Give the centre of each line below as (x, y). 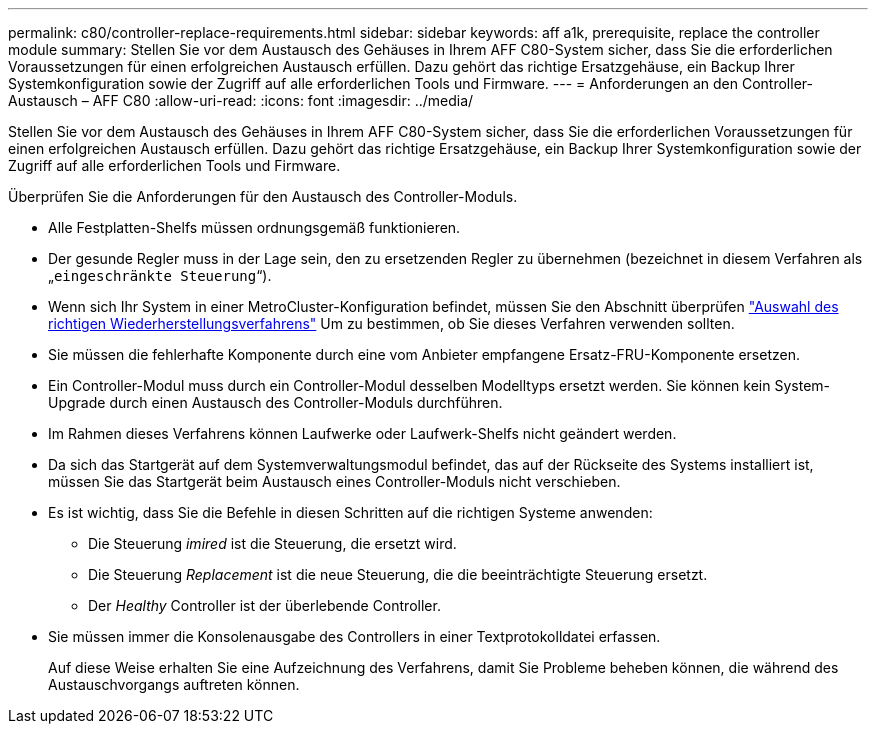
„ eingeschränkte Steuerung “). (160, 275)
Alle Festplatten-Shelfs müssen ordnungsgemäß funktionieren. (254, 227)
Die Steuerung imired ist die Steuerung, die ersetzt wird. (272, 543)
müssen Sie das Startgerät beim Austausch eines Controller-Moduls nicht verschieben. (334, 481)
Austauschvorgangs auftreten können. (174, 684)
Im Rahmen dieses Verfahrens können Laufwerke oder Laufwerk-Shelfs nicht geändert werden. (362, 433)
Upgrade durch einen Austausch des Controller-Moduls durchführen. (275, 402)
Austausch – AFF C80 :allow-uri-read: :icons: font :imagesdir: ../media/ (241, 100)
